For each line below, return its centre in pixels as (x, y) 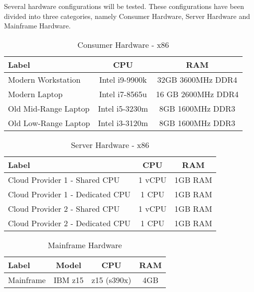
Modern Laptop (35, 94)
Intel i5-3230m (123, 108)
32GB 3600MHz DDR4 (197, 79)
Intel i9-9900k (123, 79)
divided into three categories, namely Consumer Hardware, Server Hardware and (127, 16)
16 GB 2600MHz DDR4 (197, 94)
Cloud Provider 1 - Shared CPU (64, 179)
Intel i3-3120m (123, 123)
